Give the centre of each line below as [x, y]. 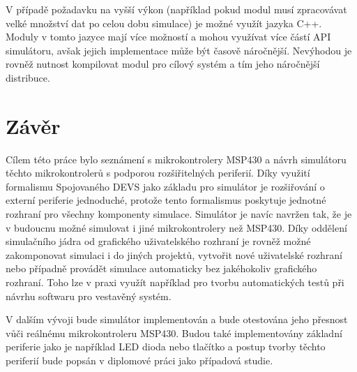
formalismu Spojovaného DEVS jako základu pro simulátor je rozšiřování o [165, 186]
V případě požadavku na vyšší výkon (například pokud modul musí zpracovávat [176, 9]
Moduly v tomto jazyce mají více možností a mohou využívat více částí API [168, 37]
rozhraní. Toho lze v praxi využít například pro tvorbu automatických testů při [175, 282]
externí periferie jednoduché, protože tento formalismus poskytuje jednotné [166, 200]
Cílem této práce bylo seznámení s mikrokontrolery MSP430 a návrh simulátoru [176, 159]
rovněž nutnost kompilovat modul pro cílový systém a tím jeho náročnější [163, 64]
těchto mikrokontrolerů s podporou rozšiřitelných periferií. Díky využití [158, 173]
